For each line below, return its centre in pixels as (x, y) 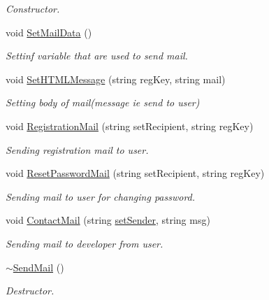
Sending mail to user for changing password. (101, 196)
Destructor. (30, 291)
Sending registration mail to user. (77, 149)
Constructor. (33, 8)
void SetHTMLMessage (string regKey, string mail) (116, 79)
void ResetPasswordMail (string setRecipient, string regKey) (135, 173)
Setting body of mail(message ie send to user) (103, 102)
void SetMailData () (49, 32)
